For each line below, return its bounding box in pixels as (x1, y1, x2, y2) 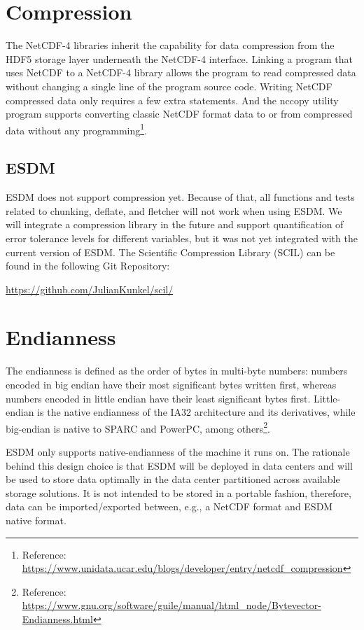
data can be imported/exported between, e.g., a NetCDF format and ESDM (6, 499, 333, 514)
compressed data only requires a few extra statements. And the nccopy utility (6, 92, 339, 107)
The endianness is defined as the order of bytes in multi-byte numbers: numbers (6, 363, 348, 378)
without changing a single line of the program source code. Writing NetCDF (6, 78, 332, 93)
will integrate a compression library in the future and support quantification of (6, 217, 344, 232)
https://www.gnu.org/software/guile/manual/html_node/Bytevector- (22, 598, 321, 612)
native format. (6, 513, 66, 528)
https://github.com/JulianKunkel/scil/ (6, 281, 174, 296)
